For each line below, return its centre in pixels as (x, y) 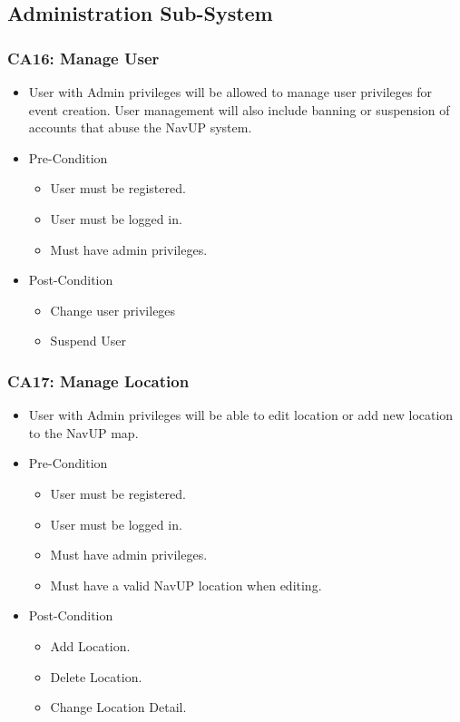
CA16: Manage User (83, 58)
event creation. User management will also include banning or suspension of (239, 109)
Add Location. (90, 645)
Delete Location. (96, 676)
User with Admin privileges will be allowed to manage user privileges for (230, 92)
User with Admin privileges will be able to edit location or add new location (241, 415)
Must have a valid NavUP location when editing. (186, 585)
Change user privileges (113, 310)
